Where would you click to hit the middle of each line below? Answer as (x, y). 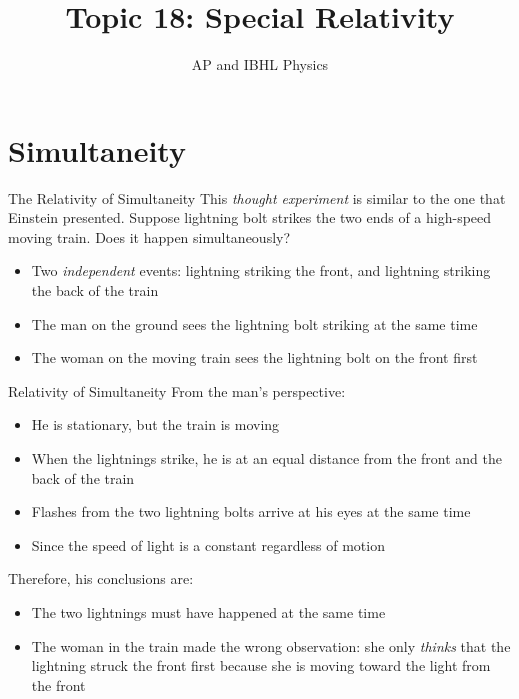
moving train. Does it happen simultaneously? (149, 236)
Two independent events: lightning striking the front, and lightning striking (261, 270)
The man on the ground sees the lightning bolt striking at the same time (254, 323)
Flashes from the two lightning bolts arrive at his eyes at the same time (251, 511)
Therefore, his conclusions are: (101, 578)
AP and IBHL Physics (260, 64)
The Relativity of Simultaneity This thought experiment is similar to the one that (257, 197)
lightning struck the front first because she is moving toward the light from (261, 665)
